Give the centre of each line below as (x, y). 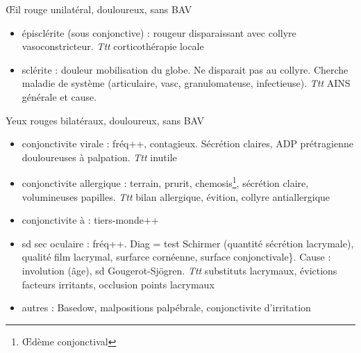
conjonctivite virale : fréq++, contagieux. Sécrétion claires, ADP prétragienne (187, 143)
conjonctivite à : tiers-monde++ (90, 220)
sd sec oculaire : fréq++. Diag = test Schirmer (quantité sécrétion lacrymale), (188, 243)
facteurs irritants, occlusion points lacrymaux (118, 284)
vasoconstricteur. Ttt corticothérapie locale (113, 46)
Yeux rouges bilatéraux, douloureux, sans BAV (105, 120)
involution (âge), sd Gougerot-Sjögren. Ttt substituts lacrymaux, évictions (179, 270)
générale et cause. (59, 96)
